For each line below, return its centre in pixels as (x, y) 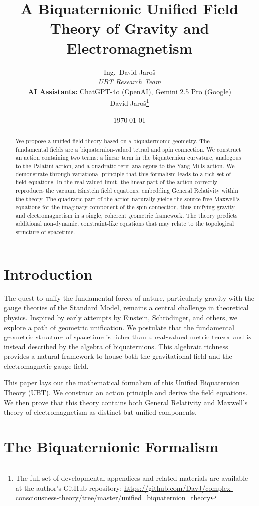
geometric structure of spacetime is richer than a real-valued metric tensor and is (128, 337)
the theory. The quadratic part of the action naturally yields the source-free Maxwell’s (128, 199)
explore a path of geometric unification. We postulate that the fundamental (119, 327)
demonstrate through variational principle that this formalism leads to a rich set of (123, 174)
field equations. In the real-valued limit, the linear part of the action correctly (116, 182)
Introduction (48, 273)
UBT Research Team (129, 82)
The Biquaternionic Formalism (111, 446)
